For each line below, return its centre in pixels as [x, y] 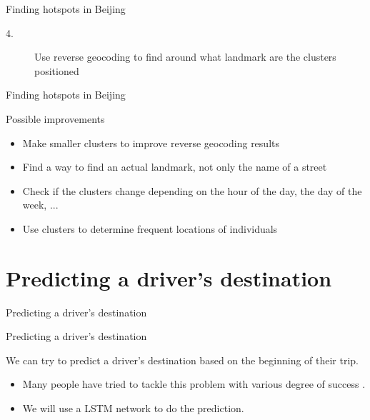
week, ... [40, 205]
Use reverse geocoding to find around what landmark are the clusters [185, 57]
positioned [57, 70]
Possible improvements [55, 118]
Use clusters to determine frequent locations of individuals [150, 228]
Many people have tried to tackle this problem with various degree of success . [194, 384]
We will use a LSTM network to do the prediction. [133, 408]
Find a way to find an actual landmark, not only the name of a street [175, 167]
